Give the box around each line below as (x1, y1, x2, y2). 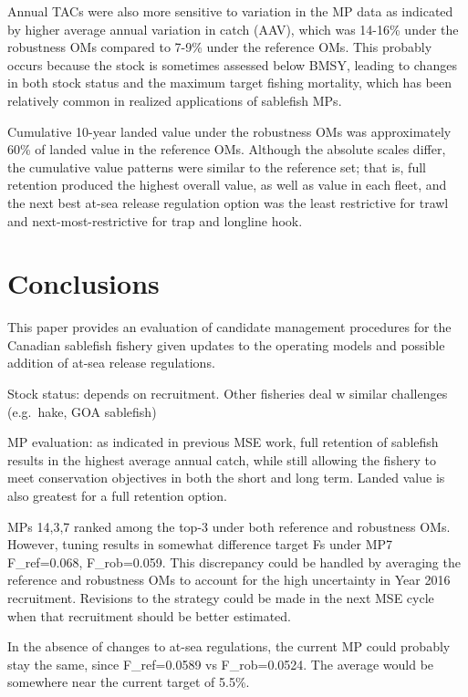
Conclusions (7, 265, 160, 302)
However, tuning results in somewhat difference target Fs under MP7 (7, 535, 393, 554)
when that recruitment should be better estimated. (7, 606, 291, 625)
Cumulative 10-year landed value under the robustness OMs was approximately (7, 121, 452, 140)
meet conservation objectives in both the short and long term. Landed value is (7, 468, 445, 487)
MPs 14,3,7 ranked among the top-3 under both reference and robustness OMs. (7, 516, 451, 536)
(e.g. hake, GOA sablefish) (7, 401, 157, 421)
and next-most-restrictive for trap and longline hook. (7, 211, 303, 230)
